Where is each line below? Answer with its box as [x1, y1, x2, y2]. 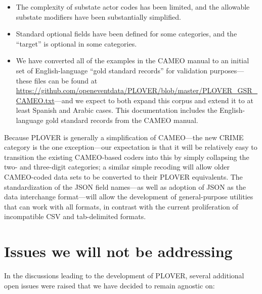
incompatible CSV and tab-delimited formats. [4, 211, 146, 222]
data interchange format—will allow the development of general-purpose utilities [4, 191, 253, 202]
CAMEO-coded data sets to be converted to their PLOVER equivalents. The [4, 171, 243, 182]
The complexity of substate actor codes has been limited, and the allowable [16, 2, 250, 12]
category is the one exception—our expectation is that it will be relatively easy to [4, 142, 257, 152]
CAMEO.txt [16, 95, 55, 105]
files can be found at [34, 75, 98, 86]
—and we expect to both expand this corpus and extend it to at [54, 95, 253, 105]
